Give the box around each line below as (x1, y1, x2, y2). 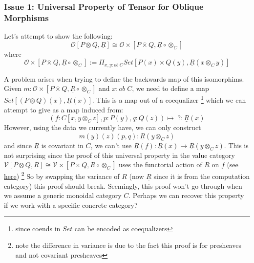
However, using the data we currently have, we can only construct (4, 122, 201, 132)
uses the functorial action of (118, 159, 202, 170)
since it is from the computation (153, 171, 250, 181)
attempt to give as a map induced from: (4, 104, 123, 114)
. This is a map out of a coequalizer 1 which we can (92, 93, 246, 105)
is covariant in (41, 140, 84, 150)
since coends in (15, 223, 61, 234)
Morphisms (4, 11, 49, 23)
